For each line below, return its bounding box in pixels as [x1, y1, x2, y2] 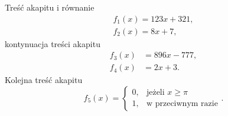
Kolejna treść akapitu [5, 74, 83, 86]
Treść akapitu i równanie [5, 1, 95, 13]
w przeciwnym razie [146, 100, 218, 108]
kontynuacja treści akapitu [5, 37, 100, 49]
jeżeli [146, 88, 165, 97]
